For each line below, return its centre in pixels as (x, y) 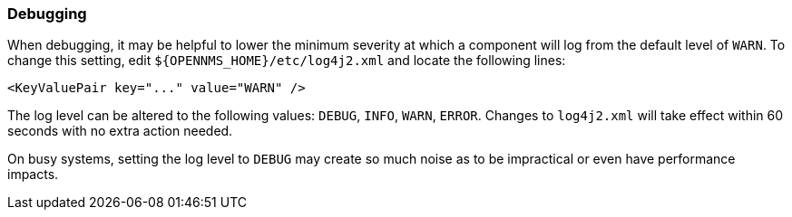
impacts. (33, 175)
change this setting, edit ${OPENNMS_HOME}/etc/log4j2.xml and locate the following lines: (287, 61)
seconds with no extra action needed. (120, 131)
